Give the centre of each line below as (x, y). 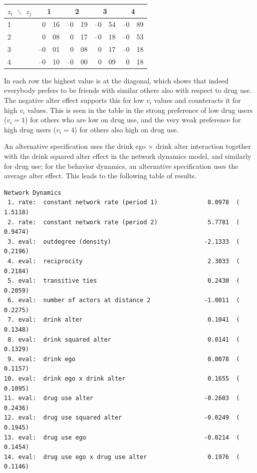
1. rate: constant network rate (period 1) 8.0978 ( (124, 203)
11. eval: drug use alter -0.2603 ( (122, 398)
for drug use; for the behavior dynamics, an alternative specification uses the (121, 166)
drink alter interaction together (203, 146)
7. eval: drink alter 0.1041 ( (124, 320)
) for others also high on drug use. (127, 129)
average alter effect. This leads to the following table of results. (100, 176)
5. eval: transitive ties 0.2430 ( (124, 281)
